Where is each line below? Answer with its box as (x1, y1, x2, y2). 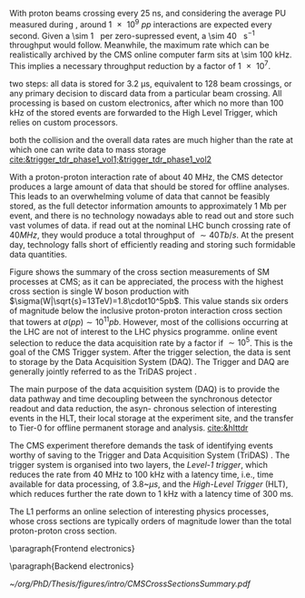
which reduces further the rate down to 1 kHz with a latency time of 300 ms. (9, 489, 294, 500)
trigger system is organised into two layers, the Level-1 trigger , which (9, 460, 268, 471)
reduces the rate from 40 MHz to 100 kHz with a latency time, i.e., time (9, 469, 274, 481)
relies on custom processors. (9, 117, 118, 127)
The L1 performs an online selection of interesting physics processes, (9, 506, 270, 517)
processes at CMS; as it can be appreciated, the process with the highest (9, 276, 284, 287)
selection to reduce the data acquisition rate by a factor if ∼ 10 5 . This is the (9, 336, 293, 349)
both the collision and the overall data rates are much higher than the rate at (9, 134, 293, 145)
